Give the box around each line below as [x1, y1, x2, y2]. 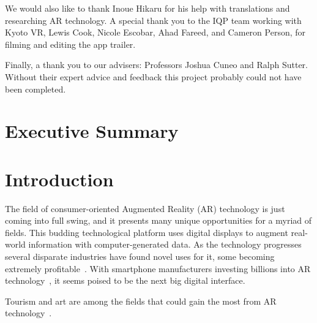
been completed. [5, 82, 66, 95]
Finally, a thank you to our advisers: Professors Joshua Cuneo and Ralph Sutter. [5, 58, 308, 71]
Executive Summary [5, 118, 179, 143]
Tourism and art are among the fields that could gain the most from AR [5, 294, 277, 307]
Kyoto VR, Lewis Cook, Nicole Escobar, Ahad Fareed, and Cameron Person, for [5, 26, 306, 39]
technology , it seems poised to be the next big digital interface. [5, 274, 245, 287]
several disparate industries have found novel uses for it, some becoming [5, 250, 275, 263]
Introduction [5, 166, 114, 191]
